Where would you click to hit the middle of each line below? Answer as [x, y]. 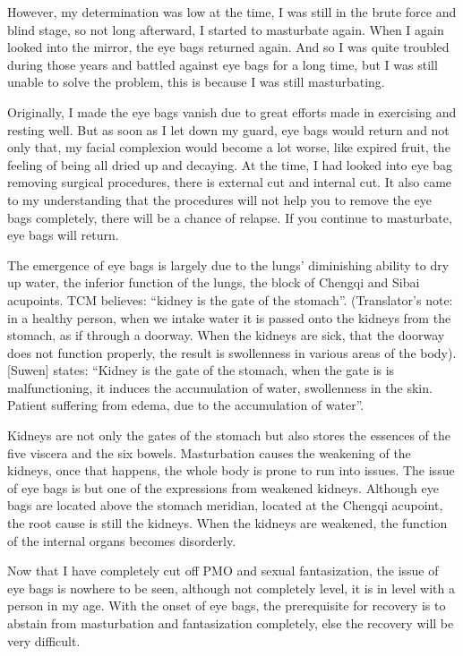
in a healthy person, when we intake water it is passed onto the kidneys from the [229, 317]
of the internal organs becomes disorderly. [122, 540]
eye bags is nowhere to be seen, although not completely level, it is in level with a [231, 588]
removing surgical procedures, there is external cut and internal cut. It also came [230, 182]
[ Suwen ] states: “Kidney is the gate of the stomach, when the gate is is [201, 370]
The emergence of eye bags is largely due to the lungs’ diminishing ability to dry [228, 264]
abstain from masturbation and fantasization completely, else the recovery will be [231, 623]
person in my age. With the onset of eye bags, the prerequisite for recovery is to [227, 605]
